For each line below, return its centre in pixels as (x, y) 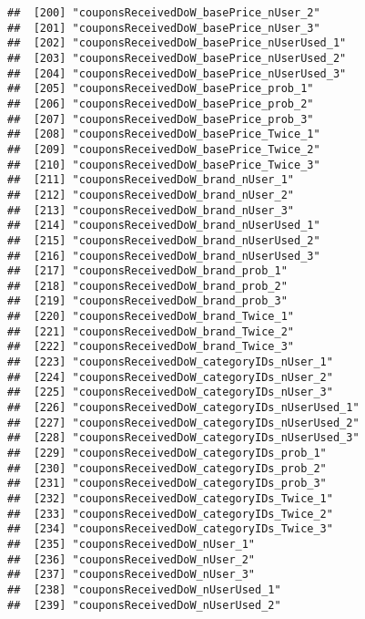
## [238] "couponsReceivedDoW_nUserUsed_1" (144, 589)
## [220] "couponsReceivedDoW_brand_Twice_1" (151, 317)
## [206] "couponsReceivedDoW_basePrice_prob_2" (161, 103)
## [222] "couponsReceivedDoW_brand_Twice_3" (151, 347)
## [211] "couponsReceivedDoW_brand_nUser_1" (151, 180)
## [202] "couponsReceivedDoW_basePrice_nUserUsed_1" (177, 43)
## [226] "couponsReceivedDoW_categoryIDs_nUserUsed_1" (183, 408)
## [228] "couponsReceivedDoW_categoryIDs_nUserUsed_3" (183, 438)
